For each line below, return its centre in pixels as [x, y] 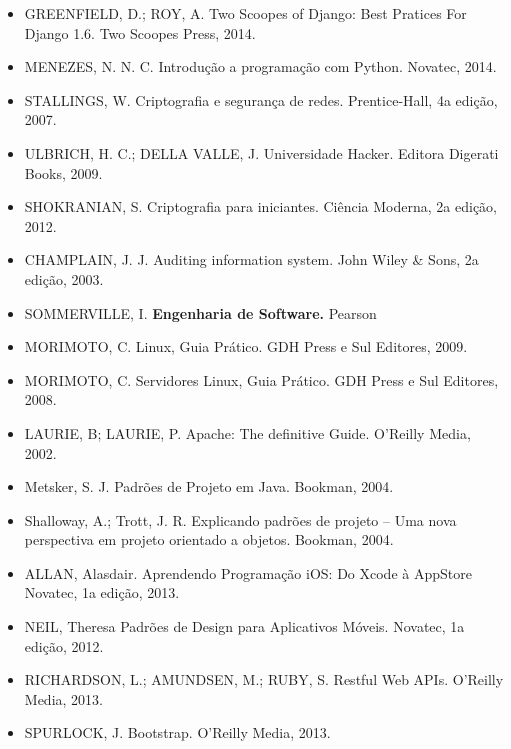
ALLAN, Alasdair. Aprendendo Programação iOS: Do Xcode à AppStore [248, 572]
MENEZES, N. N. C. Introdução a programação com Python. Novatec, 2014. [260, 66]
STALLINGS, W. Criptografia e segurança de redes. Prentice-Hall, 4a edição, [261, 99]
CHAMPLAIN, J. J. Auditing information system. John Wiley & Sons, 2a [251, 259]
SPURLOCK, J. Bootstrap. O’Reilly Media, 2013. [177, 732]
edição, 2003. [64, 278]
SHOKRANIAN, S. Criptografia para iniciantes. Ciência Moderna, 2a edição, [260, 206]
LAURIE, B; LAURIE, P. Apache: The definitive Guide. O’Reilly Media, [247, 432]
